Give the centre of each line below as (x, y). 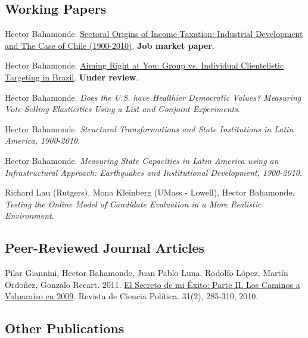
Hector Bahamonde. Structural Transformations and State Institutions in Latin (149, 128)
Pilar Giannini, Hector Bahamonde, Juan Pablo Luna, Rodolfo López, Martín (147, 273)
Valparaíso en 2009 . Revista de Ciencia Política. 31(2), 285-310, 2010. (132, 296)
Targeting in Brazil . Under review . (72, 77)
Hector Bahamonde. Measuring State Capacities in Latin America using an (142, 160)
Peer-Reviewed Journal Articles (105, 248)
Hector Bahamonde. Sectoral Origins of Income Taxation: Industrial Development (154, 34)
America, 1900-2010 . (43, 140)
